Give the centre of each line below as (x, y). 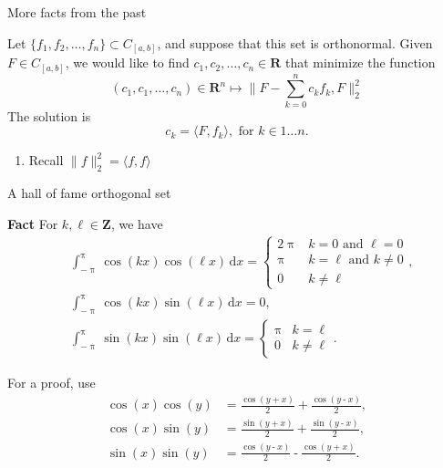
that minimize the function (361, 62)
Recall (46, 160)
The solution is (49, 115)
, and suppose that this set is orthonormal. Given (295, 42)
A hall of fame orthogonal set (89, 193)
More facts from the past (77, 12)
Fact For (33, 223)
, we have (137, 223)
